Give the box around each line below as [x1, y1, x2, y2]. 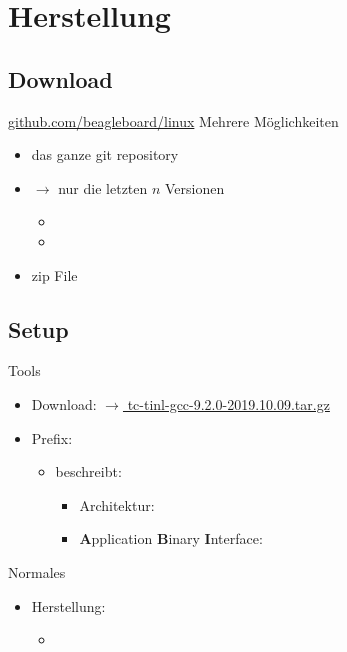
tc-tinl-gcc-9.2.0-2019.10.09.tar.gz [127, 393, 330, 414]
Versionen [165, 177, 225, 198]
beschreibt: [55, 461, 122, 482]
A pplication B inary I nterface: [79, 528, 263, 549]
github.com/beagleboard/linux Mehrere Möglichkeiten [8, 110, 339, 131]
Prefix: [31, 427, 73, 448]
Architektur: [79, 494, 155, 515]
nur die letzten [58, 177, 148, 198]
